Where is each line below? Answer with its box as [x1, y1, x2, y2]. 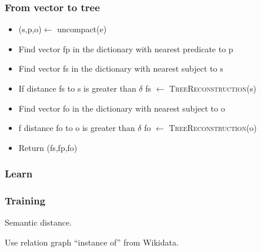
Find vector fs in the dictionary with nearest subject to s [18, 62, 223, 75]
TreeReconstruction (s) [169, 82, 256, 94]
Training [5, 193, 46, 208]
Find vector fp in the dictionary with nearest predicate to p [18, 42, 233, 55]
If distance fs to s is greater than [18, 82, 136, 94]
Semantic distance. [5, 216, 72, 229]
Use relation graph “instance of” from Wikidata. [5, 236, 179, 248]
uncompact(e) [57, 23, 107, 35]
